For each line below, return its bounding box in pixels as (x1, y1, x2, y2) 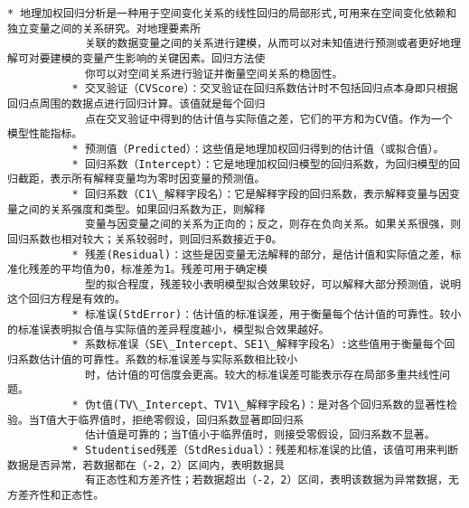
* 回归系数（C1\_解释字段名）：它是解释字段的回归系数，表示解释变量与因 (71, 187, 450, 201)
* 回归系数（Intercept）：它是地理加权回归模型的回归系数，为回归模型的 (71, 157, 450, 171)
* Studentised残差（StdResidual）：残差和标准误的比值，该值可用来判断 (71, 444, 459, 457)
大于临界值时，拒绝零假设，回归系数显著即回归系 (56, 413, 305, 427)
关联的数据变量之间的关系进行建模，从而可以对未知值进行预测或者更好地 (84, 37, 451, 51)
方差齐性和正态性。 (7, 489, 105, 502)
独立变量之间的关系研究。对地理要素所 (7, 22, 202, 35)
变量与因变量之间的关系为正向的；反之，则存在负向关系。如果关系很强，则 (84, 218, 462, 231)
